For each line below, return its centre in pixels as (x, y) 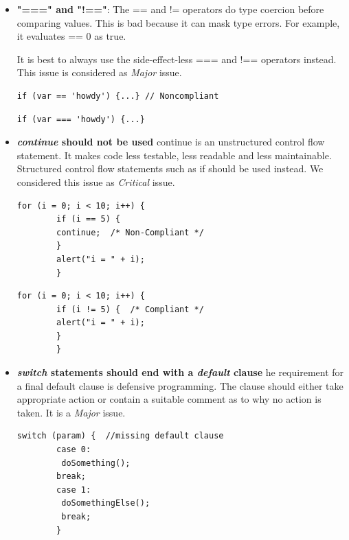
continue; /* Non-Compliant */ (130, 232)
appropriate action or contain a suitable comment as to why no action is (169, 399)
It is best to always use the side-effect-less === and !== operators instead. (177, 59)
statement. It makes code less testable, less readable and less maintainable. (174, 155)
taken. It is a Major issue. (71, 412)
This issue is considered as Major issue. (99, 72)
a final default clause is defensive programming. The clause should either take (180, 385)
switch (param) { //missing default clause (120, 436)
